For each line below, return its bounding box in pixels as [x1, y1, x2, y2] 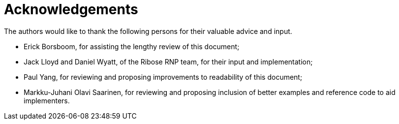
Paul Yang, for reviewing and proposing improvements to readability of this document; [24, 72, 303, 81]
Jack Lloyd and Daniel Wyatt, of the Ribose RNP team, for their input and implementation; [24, 57, 313, 66]
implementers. [24, 96, 70, 105]
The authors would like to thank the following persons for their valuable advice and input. [4, 27, 292, 35]
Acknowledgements [4, 1, 138, 18]
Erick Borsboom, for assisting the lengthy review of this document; [24, 42, 240, 51]
